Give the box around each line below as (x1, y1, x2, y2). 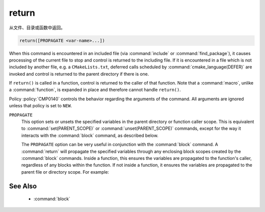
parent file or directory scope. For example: (21, 169, 109, 175)
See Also (9, 182, 37, 190)
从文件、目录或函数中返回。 (9, 25, 65, 30)
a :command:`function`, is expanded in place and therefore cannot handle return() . (9, 87, 181, 93)
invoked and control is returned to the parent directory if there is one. (9, 71, 149, 77)
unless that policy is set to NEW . (9, 103, 72, 109)
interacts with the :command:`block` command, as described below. (21, 132, 159, 138)
